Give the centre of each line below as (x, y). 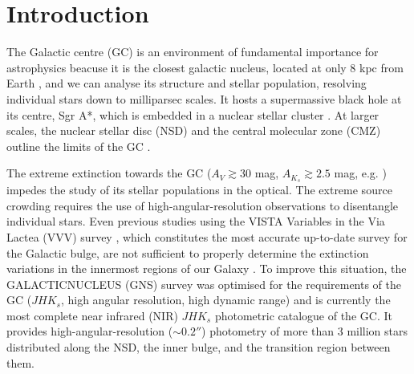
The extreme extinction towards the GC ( (109, 173)
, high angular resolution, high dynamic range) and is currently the (225, 300)
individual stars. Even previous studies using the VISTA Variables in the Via (196, 221)
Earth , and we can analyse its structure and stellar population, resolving (187, 83)
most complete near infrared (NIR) (92, 315)
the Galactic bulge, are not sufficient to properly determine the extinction (188, 252)
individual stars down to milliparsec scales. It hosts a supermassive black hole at (204, 98)
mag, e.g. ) (360, 173)
